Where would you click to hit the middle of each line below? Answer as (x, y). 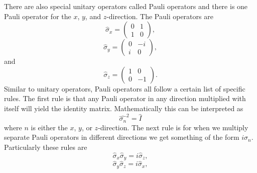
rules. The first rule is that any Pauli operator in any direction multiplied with (125, 98)
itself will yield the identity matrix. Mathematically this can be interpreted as (124, 108)
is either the (49, 127)
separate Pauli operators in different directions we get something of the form (122, 137)
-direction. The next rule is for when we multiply (173, 127)
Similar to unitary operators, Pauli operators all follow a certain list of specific (125, 88)
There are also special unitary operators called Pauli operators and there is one (126, 6)
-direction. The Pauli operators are (160, 16)
